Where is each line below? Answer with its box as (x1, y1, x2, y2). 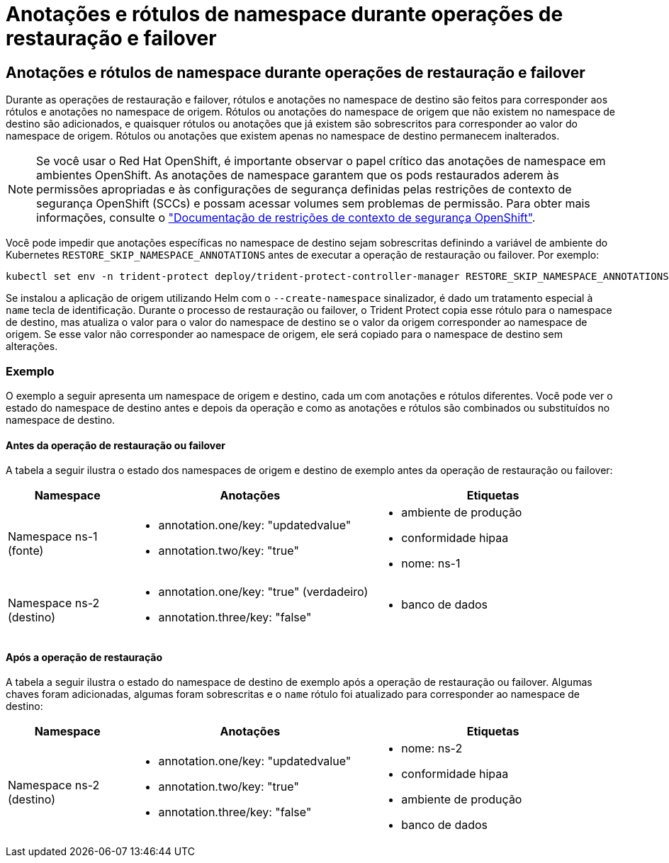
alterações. (6, 340, 58, 353)
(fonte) (8, 543, 44, 558)
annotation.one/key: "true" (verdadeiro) (158, 585, 369, 599)
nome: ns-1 (401, 556, 461, 571)
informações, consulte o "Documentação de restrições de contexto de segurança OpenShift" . (36, 210, 536, 225)
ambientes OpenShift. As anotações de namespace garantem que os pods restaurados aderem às (36, 168, 559, 183)
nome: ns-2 (401, 741, 463, 756)
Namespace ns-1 (8, 529, 98, 544)
